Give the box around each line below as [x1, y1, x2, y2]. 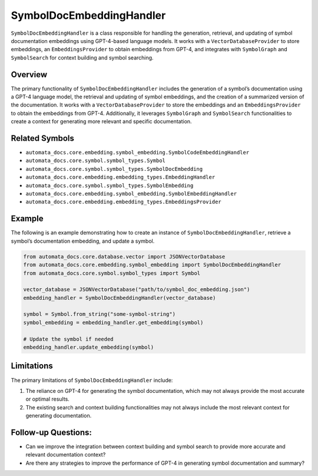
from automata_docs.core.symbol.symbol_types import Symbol [23, 270, 201, 276]
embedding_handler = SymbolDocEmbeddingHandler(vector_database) [23, 295, 216, 301]
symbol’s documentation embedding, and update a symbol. [11, 237, 155, 244]
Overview [11, 70, 48, 80]
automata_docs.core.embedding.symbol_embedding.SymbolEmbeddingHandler [25, 190, 237, 197]
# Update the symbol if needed [23, 336, 114, 342]
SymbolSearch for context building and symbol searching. [11, 54, 154, 61]
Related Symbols [11, 133, 75, 143]
